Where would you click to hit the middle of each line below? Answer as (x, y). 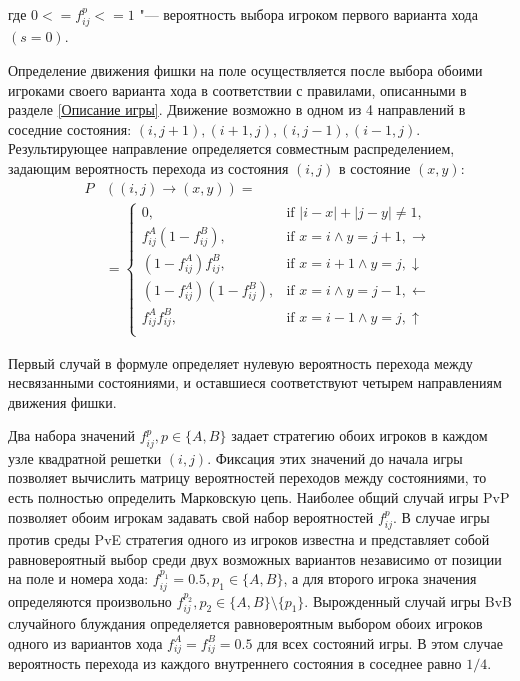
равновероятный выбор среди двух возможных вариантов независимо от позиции (255, 558)
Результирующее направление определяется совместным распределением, (231, 148)
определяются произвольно (90, 600)
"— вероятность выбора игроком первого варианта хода (308, 14)
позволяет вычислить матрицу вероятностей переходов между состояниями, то (247, 477)
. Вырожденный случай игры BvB (408, 600)
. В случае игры (441, 516)
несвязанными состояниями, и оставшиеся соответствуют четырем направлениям (255, 382)
